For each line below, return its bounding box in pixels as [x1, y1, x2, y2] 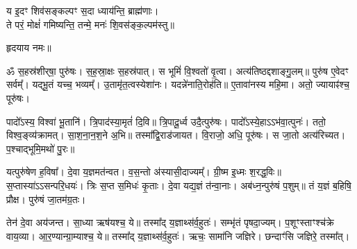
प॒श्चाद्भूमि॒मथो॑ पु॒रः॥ [6, 141, 75, 155]
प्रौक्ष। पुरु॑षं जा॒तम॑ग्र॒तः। [6, 191, 86, 206]
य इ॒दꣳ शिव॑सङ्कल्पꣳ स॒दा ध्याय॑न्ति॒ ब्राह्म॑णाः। [6, 3, 159, 17]
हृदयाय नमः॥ [6, 40, 51, 55]
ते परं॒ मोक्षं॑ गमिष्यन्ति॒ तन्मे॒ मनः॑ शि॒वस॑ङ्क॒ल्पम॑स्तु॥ [6, 17, 174, 31]
